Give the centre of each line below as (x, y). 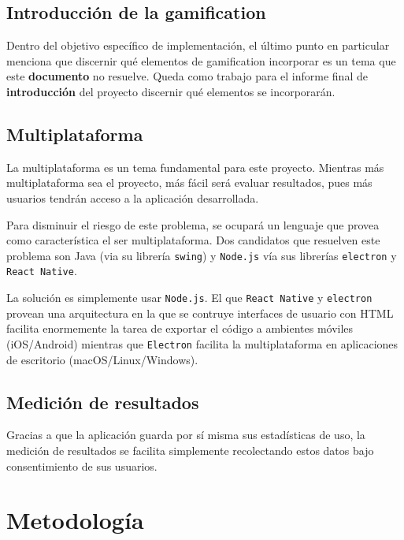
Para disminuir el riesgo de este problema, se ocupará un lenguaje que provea (193, 224)
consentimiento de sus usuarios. (82, 466)
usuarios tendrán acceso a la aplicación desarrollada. (133, 197)
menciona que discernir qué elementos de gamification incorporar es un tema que (201, 60)
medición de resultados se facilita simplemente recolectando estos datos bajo (190, 450)
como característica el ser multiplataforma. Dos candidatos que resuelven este (193, 240)
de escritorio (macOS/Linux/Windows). (102, 359)
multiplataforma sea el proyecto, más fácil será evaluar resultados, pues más (189, 182)
